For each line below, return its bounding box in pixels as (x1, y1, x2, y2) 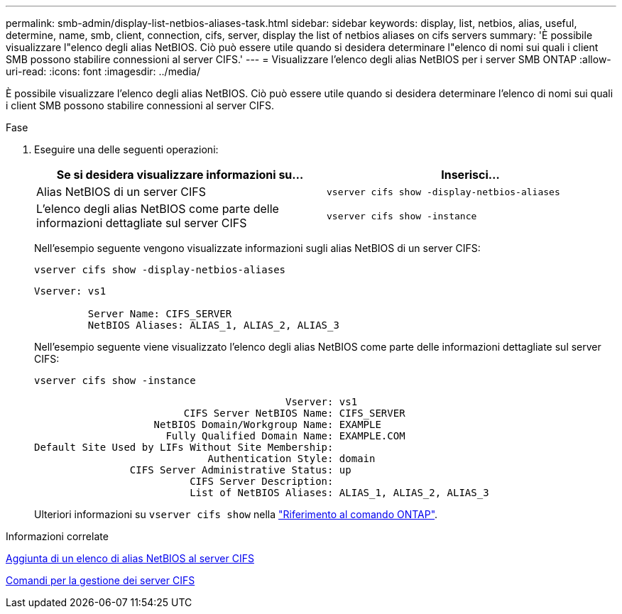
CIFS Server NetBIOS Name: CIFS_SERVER (183, 407, 405, 419)
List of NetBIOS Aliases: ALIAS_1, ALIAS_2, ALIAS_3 (190, 487, 489, 498)
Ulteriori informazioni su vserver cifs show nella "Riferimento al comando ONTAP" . (34, 508, 438, 520)
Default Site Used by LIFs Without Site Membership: (34, 442, 334, 453)
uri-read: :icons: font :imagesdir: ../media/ (6, 65, 200, 77)
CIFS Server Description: (190, 476, 334, 487)
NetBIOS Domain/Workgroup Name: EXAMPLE (153, 419, 381, 430)
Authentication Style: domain (207, 453, 376, 464)
